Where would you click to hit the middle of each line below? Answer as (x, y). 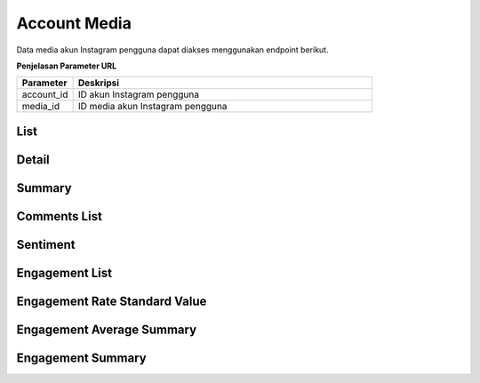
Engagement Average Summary (107, 329)
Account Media (74, 23)
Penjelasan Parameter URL (67, 66)
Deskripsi (99, 83)
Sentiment (46, 244)
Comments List (59, 216)
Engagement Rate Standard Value (112, 301)
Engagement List (64, 272)
